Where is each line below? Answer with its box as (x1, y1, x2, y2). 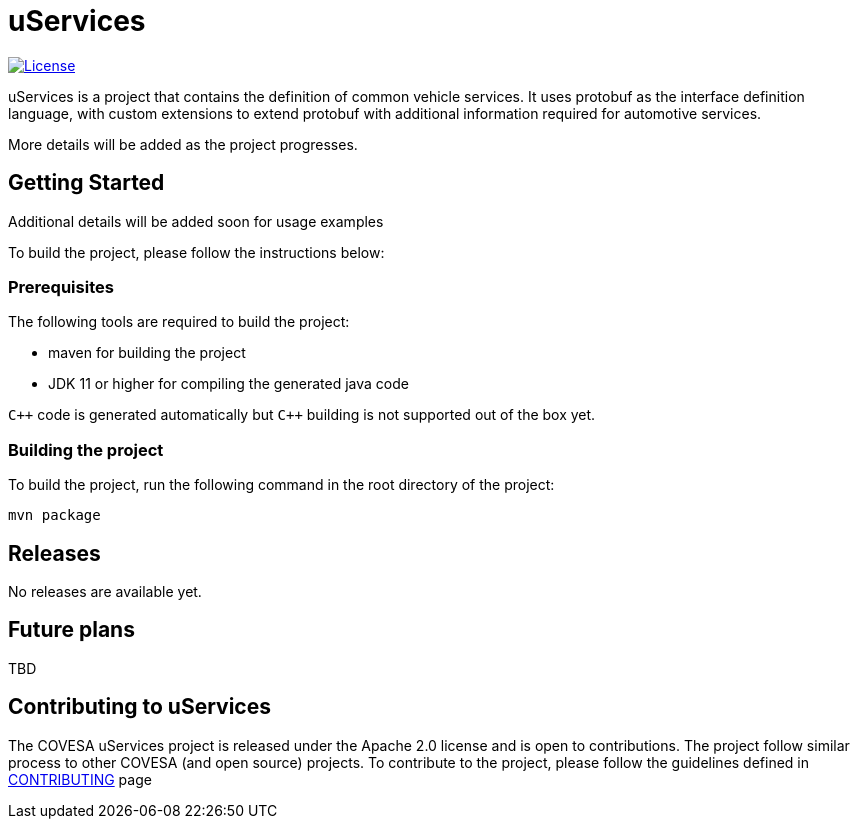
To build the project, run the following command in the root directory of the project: (8, 476, 555, 494)
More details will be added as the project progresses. (8, 135, 358, 153)
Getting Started (8, 170, 165, 196)
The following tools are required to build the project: (8, 313, 350, 331)
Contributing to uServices (8, 694, 271, 720)
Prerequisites (8, 276, 114, 297)
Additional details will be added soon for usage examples (8, 212, 384, 230)
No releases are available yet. (8, 582, 202, 600)
